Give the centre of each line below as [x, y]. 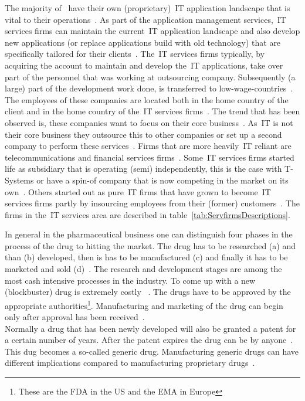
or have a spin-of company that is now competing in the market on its [162, 180]
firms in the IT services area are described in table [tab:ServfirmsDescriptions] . [148, 214]
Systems [19, 180]
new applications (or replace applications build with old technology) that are [143, 42]
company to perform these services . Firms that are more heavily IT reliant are [148, 146]
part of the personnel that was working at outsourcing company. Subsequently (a [150, 77]
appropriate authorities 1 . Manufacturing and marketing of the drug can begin [144, 304]
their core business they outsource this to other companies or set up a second [143, 134]
